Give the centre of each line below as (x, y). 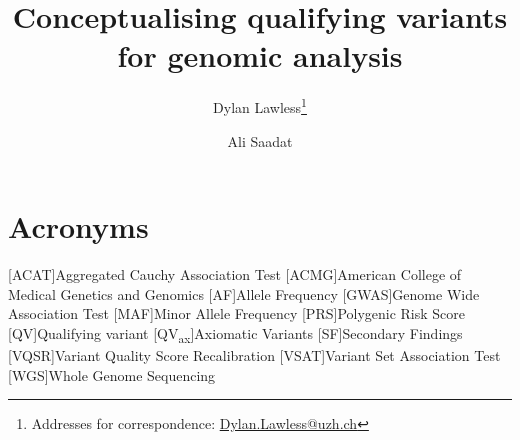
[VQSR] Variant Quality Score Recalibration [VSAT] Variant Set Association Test (254, 355)
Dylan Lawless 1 (260, 105)
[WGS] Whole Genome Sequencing (112, 374)
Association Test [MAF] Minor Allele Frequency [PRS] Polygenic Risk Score (237, 313)
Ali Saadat (260, 140)
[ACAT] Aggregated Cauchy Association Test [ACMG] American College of (235, 274)
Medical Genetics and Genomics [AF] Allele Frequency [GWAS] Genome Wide (244, 293)
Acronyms (78, 226)
